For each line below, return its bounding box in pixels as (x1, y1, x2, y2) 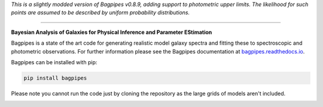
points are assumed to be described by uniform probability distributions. (11, 9, 190, 16)
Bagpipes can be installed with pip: (11, 58, 97, 65)
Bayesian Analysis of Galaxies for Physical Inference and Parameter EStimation (11, 29, 212, 36)
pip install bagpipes (23, 74, 87, 81)
